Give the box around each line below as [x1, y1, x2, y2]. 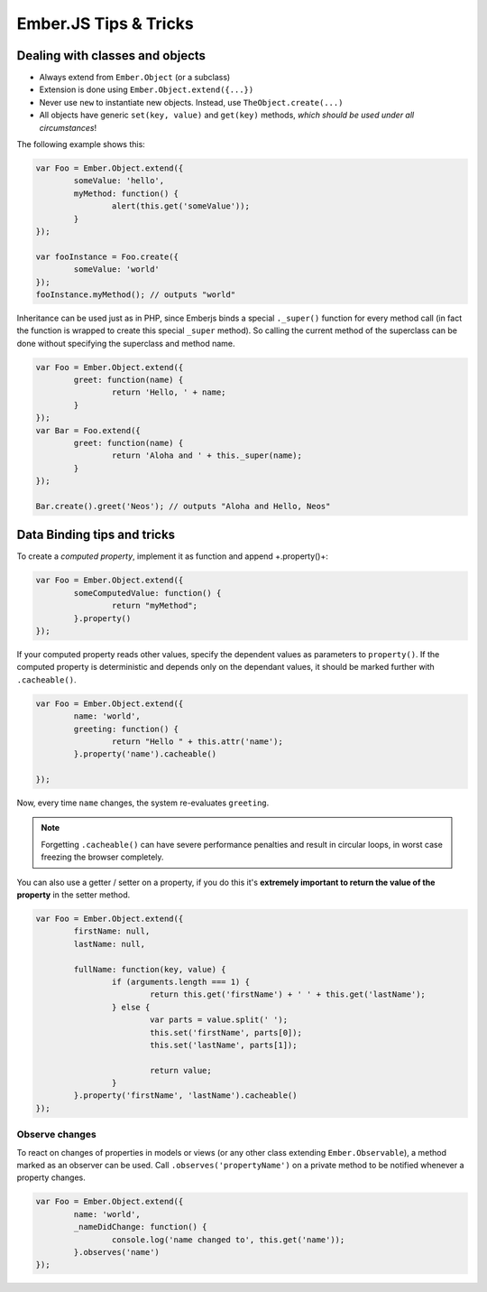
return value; [149, 1065, 212, 1075]
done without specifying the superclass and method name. [16, 338, 235, 349]
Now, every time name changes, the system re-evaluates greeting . [16, 797, 270, 808]
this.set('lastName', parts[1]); [149, 1039, 298, 1050]
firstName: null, [73, 926, 151, 936]
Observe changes [16, 1129, 96, 1141]
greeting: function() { [73, 723, 179, 734]
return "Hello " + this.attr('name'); [111, 736, 283, 747]
